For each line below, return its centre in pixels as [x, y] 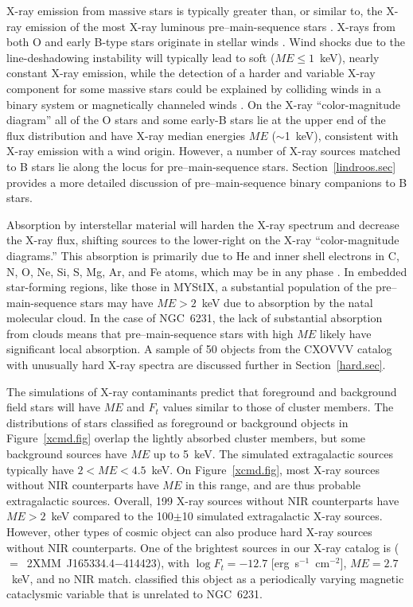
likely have [345, 333]
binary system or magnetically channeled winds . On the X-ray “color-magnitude [204, 104]
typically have [40, 469]
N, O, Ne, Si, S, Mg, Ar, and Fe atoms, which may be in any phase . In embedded [207, 271]
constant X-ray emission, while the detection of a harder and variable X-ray [191, 73]
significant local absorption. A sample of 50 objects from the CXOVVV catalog [199, 349]
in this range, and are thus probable [273, 485]
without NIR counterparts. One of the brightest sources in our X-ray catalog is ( [203, 547]
